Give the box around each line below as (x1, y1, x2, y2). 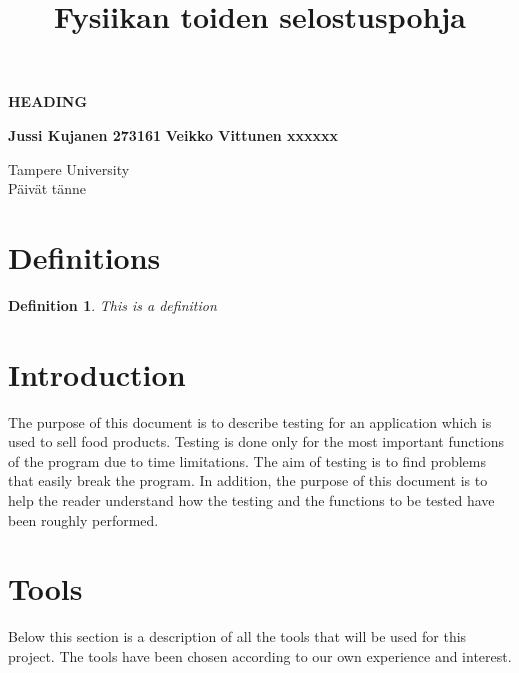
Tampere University (8, 158, 130, 179)
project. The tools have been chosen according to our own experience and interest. (8, 645, 512, 666)
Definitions (8, 236, 161, 277)
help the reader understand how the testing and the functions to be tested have (8, 489, 495, 510)
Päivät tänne (8, 178, 86, 199)
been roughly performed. (8, 509, 159, 530)
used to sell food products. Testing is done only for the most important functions (8, 431, 505, 452)
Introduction (8, 353, 186, 394)
